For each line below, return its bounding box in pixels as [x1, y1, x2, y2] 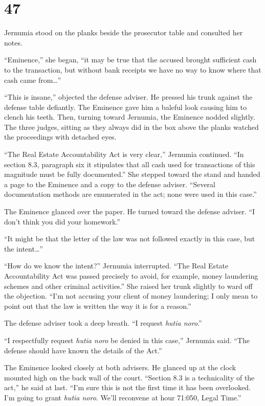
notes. [4, 37, 23, 48]
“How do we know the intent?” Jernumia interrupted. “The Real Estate [4, 260, 229, 271]
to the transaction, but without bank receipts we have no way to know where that [4, 64, 261, 75]
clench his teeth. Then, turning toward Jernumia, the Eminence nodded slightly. [4, 111, 255, 122]
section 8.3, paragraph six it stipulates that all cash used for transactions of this [4, 159, 255, 169]
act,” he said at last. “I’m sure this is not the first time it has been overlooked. [4, 382, 251, 393]
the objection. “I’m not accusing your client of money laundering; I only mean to [4, 290, 258, 301]
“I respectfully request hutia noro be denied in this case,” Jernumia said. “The [4, 334, 250, 345]
